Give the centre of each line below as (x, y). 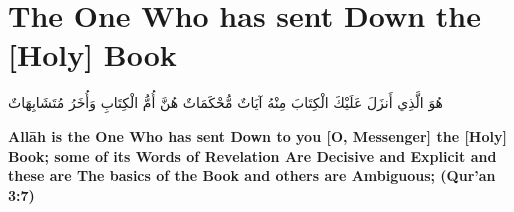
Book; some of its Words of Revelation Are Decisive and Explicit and (252, 155)
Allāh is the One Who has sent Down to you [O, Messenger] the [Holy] (257, 135)
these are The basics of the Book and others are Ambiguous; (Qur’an (252, 175)
